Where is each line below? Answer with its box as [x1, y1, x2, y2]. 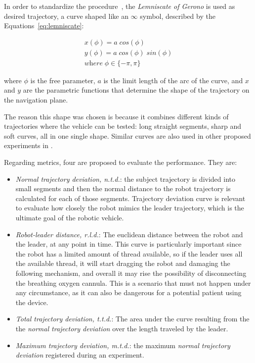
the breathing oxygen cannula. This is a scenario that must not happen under [15, 277, 251, 288]
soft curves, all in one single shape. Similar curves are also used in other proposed [4, 130, 251, 141]
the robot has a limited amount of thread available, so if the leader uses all [15, 248, 243, 259]
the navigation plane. [4, 95, 68, 105]
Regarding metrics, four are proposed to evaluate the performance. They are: [4, 157, 237, 167]
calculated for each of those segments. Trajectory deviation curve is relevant [15, 193, 246, 203]
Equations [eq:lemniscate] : [4, 20, 84, 31]
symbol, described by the [140, 10, 215, 21]
